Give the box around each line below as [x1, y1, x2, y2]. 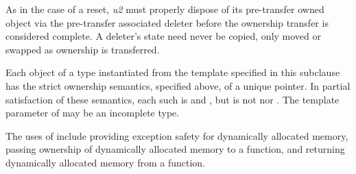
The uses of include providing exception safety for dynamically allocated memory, [5, 128, 348, 142]
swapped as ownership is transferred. [5, 42, 160, 56]
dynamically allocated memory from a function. [5, 155, 205, 169]
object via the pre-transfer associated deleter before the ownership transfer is [5, 15, 329, 29]
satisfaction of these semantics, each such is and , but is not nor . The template [5, 92, 340, 106]
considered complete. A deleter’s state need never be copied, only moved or [5, 29, 321, 43]
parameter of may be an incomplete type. [5, 105, 180, 120]
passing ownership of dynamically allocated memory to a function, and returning [5, 142, 345, 156]
